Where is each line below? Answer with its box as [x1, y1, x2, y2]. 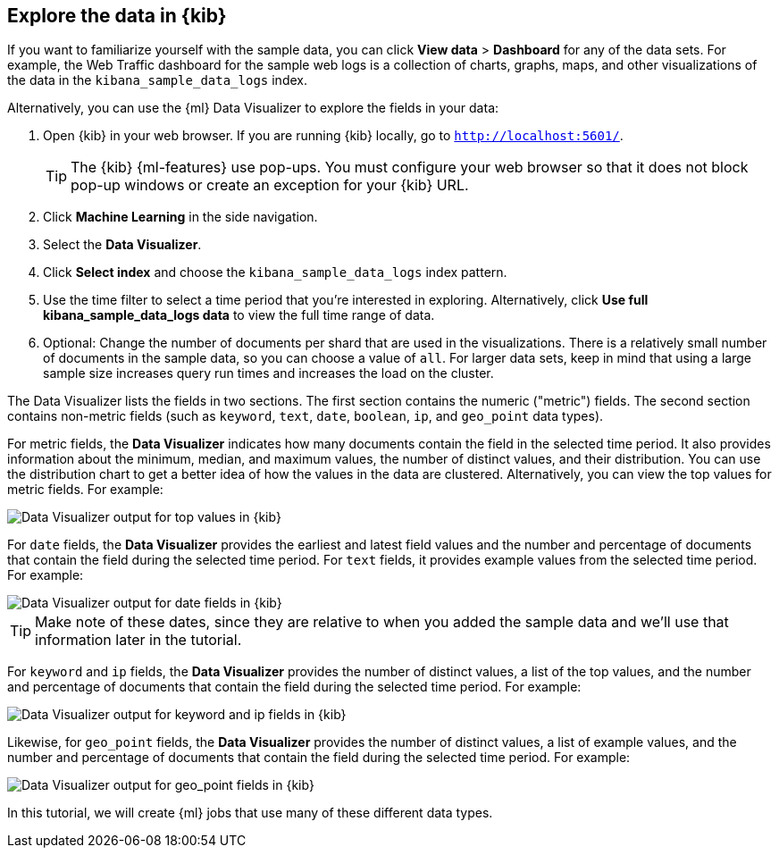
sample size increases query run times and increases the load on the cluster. [43, 365, 494, 381]
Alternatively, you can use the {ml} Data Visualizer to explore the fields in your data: [7, 100, 499, 116]
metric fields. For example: [7, 482, 163, 498]
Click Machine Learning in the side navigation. [43, 209, 318, 225]
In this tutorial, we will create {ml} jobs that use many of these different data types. [7, 805, 493, 821]
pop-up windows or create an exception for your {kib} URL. [71, 176, 469, 195]
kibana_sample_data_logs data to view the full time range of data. [43, 307, 435, 323]
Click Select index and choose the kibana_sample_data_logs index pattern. [43, 264, 507, 281]
